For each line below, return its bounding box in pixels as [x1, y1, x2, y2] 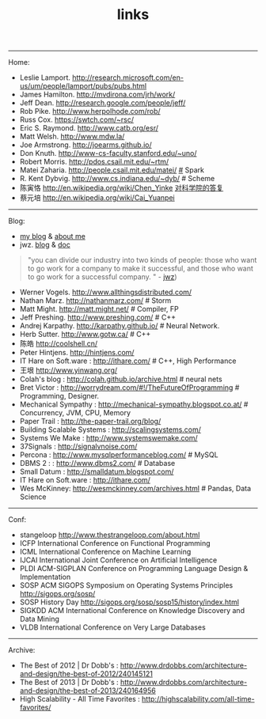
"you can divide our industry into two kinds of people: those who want [27, 255, 257, 265]
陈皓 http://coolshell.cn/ [19, 339, 98, 349]
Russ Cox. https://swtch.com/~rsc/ [19, 115, 135, 124]
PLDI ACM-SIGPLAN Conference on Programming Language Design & [19, 564, 249, 573]
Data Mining [19, 615, 59, 624]
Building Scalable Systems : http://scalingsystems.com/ [19, 425, 202, 434]
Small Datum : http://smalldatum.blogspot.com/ [19, 467, 174, 476]
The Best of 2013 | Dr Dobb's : [19, 678, 119, 687]
